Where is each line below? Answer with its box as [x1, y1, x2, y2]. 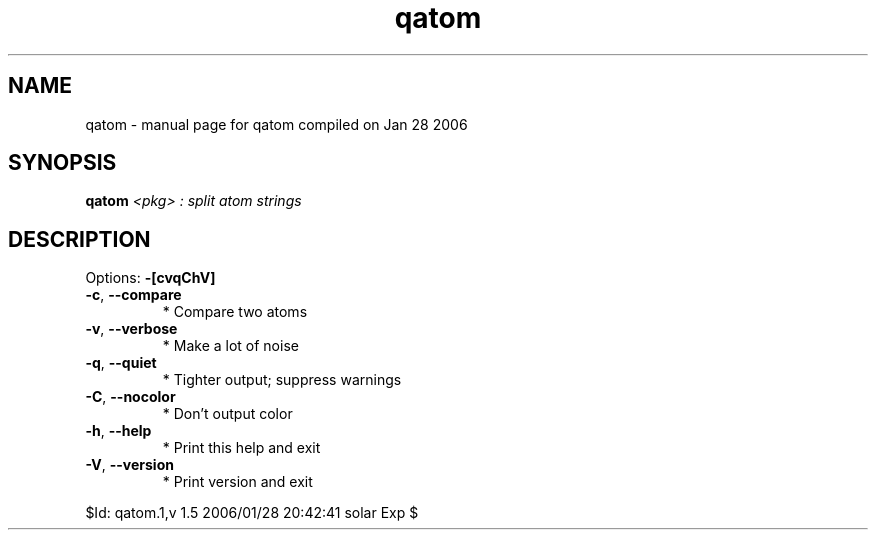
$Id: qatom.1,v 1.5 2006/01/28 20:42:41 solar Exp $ [85, 504, 419, 522]
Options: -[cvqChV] [85, 269, 216, 287]
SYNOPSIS [8, 150, 117, 176]
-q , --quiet [85, 354, 157, 372]
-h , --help [85, 422, 152, 440]
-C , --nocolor [85, 388, 176, 406]
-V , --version [85, 456, 174, 474]
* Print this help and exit [162, 439, 321, 457]
